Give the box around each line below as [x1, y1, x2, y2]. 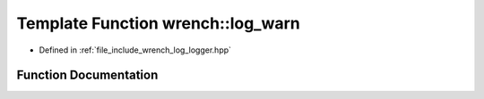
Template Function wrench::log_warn [16, 13, 300, 33]
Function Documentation [16, 68, 159, 83]
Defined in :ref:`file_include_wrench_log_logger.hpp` [39, 45, 232, 55]
